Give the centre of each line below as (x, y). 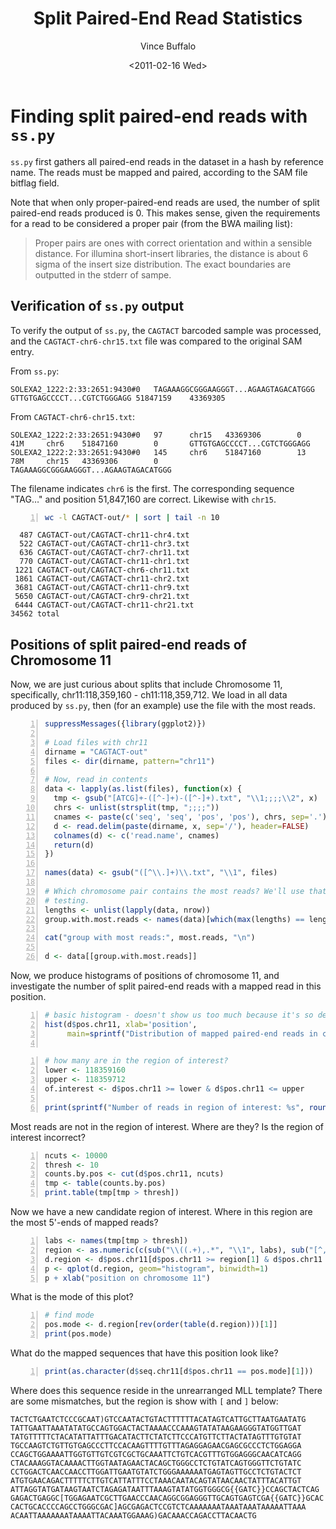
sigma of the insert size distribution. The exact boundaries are (163, 264)
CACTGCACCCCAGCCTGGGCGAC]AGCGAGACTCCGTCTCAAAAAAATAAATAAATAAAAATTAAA (158, 1507)
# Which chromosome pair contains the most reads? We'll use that (186, 891)
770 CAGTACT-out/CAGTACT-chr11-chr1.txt (104, 562)
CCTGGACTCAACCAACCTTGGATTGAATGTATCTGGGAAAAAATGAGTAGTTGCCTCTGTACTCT (156, 1472)
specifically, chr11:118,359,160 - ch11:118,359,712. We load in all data (149, 695)
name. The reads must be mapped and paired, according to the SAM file (159, 172)
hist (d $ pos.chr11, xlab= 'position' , (121, 1024)
